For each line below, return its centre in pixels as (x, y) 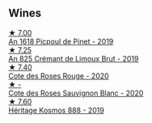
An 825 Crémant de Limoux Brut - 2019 (74, 58)
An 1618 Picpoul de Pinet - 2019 (61, 41)
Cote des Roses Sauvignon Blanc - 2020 (76, 93)
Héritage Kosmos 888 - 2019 (57, 110)
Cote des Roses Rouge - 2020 (59, 75)
